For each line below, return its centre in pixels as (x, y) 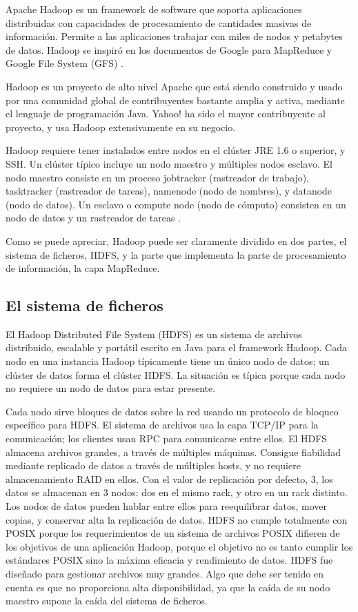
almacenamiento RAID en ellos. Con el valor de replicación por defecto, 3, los (169, 478)
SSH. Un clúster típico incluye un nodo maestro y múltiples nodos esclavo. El (169, 163)
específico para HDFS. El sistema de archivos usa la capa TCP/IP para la (162, 425)
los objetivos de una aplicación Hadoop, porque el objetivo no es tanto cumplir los (179, 546)
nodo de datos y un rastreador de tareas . (93, 218)
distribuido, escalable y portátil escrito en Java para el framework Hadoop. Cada (176, 347)
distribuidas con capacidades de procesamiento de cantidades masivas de (159, 22)
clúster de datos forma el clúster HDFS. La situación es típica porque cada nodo (176, 374)
